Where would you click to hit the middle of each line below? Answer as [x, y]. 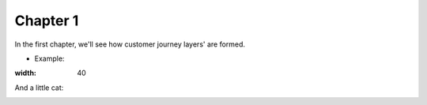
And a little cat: [39, 88]
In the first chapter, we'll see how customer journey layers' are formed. [130, 44]
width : [26, 73]
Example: [49, 58]
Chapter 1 [47, 21]
